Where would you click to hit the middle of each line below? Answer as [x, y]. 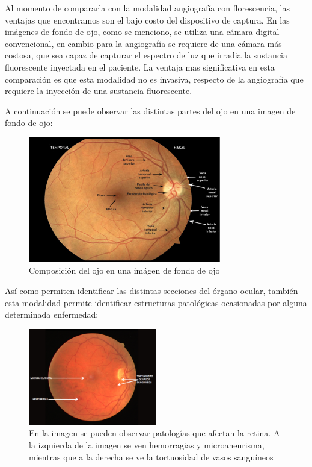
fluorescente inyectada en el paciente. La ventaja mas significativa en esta [140, 67]
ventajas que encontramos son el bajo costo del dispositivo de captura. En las [147, 20]
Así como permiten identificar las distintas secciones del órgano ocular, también [151, 290]
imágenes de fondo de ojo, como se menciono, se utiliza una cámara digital [142, 32]
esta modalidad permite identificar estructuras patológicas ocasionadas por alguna [156, 302]
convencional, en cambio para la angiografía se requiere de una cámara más [143, 43]
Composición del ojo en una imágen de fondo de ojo [124, 270]
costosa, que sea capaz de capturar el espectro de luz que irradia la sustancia [146, 55]
